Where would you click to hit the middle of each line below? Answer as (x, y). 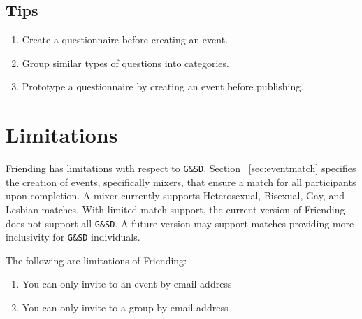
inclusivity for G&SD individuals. (73, 237)
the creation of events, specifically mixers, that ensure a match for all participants (181, 182)
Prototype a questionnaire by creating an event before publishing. (163, 86)
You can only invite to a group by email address (125, 307)
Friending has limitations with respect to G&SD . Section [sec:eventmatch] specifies (181, 168)
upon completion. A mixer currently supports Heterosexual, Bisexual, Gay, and (175, 196)
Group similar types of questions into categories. (125, 63)
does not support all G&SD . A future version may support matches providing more (180, 223)
